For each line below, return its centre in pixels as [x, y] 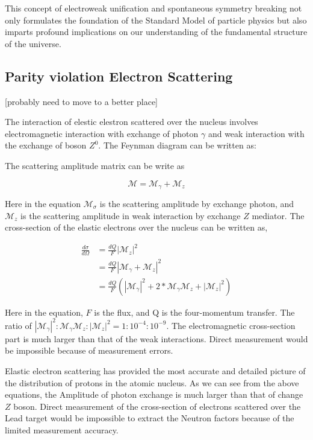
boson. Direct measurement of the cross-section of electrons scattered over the [157, 406]
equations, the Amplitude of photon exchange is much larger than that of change [154, 394]
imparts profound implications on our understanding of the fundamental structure [156, 32]
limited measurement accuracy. [62, 429]
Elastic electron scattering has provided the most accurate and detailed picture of [155, 370]
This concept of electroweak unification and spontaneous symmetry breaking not [153, 8]
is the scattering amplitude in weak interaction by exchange [131, 215]
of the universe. [33, 43]
